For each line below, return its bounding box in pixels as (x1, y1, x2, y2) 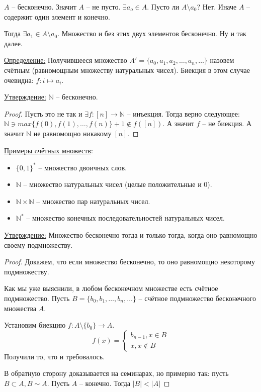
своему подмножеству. (4, 239, 73, 250)
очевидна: (4, 74, 34, 85)
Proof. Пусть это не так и (4, 108, 82, 119)
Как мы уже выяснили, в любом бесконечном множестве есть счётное (4, 283, 218, 293)
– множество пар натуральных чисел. (36, 195, 150, 206)
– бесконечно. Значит (12, 2, 76, 12)
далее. (4, 38, 23, 48)
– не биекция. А (202, 118, 252, 129)
